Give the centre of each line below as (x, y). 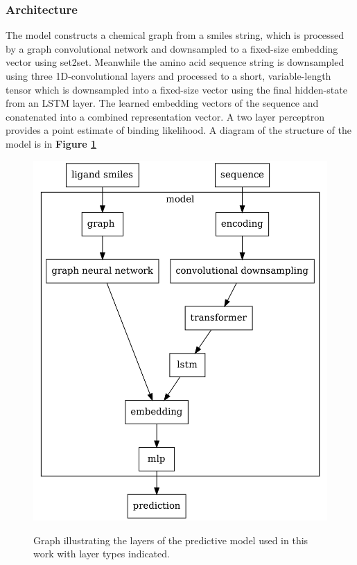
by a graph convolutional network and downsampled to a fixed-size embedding (172, 48)
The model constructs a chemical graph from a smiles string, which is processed (175, 35)
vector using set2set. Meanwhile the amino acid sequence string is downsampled (175, 62)
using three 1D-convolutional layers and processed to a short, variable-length (168, 76)
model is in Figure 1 (51, 143)
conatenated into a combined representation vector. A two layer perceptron (165, 116)
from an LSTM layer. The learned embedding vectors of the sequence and (162, 103)
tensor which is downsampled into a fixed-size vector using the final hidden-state (176, 89)
